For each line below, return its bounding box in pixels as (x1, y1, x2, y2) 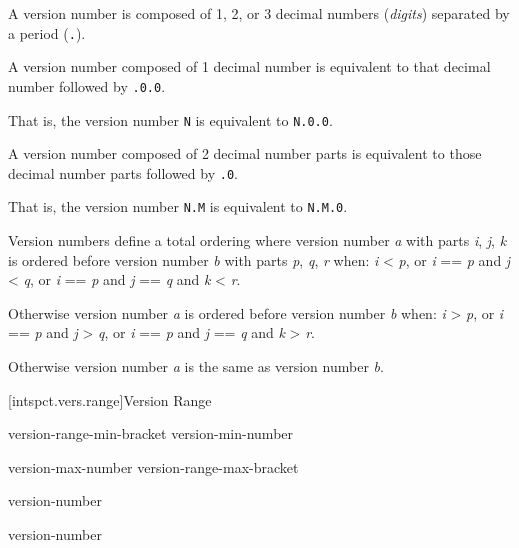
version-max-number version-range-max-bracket (8, 456, 299, 477)
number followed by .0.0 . (8, 75, 166, 96)
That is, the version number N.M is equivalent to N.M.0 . (8, 196, 348, 217)
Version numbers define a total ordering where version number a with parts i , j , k (8, 230, 507, 251)
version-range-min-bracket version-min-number (8, 423, 294, 444)
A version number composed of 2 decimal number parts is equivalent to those (8, 143, 482, 164)
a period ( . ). (8, 22, 86, 43)
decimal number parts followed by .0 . (8, 162, 238, 183)
